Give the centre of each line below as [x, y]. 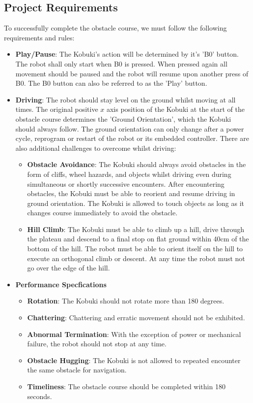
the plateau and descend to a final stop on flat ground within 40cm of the [138, 239]
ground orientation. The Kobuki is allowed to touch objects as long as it [136, 203]
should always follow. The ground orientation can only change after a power [130, 128]
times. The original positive [57, 109]
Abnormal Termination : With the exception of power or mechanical [134, 334]
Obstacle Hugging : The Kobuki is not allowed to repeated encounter [134, 360]
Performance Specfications [61, 284]
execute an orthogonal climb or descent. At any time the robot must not [136, 258]
